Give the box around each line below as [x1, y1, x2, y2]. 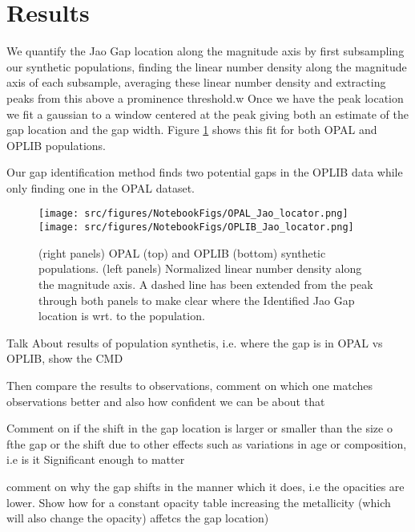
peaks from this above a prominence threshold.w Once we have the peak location [6, 89, 404, 106]
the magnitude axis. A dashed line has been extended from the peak [38, 275, 373, 292]
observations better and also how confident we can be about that [6, 392, 325, 409]
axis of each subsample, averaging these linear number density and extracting [6, 74, 386, 91]
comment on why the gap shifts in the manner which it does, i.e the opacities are [6, 477, 405, 494]
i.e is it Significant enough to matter [6, 451, 185, 468]
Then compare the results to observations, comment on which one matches [6, 376, 373, 393]
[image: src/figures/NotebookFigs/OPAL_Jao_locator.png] [38, 208, 349, 220]
